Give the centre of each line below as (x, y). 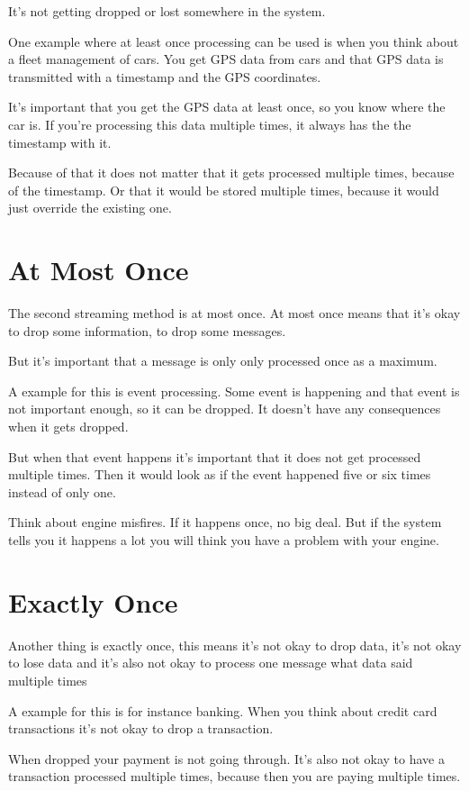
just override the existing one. (90, 208)
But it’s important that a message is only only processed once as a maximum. (223, 361)
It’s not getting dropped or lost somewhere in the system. (167, 11)
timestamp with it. (60, 142)
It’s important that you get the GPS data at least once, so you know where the (227, 107)
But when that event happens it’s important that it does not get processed (215, 456)
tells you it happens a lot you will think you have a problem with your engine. (224, 540)
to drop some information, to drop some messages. (147, 330)
